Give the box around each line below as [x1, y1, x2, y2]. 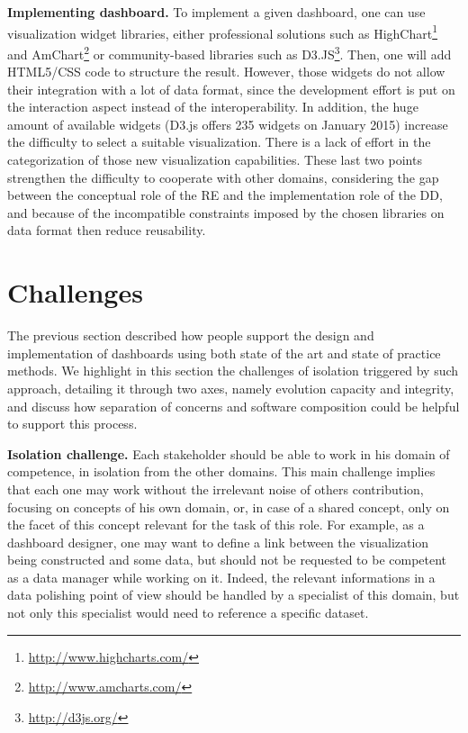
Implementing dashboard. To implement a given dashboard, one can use [7, 3, 426, 21]
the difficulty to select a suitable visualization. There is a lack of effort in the [7, 132, 431, 151]
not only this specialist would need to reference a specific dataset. [7, 603, 369, 622]
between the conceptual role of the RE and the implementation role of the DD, [7, 186, 443, 204]
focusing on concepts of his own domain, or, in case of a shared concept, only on [7, 497, 450, 516]
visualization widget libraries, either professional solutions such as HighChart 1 [7, 21, 438, 42]
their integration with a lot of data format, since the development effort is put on [7, 79, 455, 98]
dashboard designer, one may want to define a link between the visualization [7, 532, 429, 551]
